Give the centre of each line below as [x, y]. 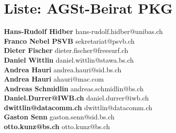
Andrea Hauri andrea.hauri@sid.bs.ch [63, 69]
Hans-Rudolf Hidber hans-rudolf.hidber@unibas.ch [83, 31]
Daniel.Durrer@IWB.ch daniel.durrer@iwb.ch [76, 98]
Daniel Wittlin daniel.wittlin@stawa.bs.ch [69, 59]
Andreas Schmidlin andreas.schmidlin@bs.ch [74, 88]
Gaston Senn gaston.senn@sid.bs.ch [59, 117]
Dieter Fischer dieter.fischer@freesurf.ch [66, 50]
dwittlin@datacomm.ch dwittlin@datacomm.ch [78, 107]
